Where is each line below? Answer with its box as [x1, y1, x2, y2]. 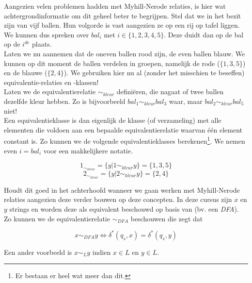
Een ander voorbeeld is [4, 247, 72, 257]
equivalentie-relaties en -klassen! [4, 77, 99, 87]
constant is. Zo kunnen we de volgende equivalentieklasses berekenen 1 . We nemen [4, 134, 245, 146]
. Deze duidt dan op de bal [164, 29, 244, 39]
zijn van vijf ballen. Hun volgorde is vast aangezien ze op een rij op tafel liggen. [4, 20, 240, 30]
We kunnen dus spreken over [4, 29, 89, 39]
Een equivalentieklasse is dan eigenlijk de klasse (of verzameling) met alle [4, 115, 221, 125]
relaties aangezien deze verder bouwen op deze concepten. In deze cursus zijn [4, 194, 232, 204]
